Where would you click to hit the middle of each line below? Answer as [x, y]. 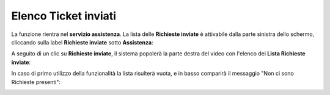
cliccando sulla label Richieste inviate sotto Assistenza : [82, 42]
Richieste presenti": [36, 82]
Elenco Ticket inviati [64, 16]
